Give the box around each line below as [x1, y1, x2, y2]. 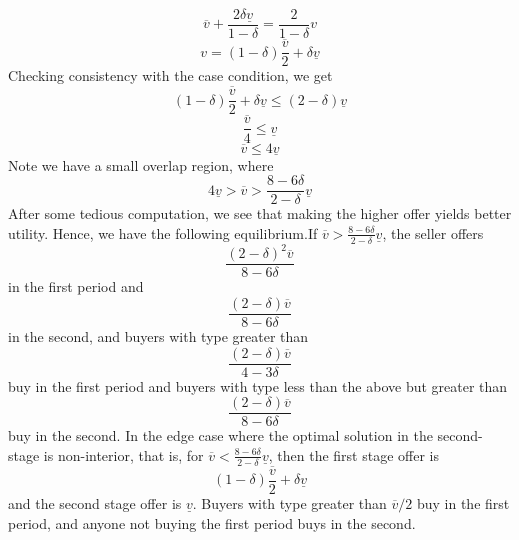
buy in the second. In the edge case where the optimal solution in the [8, 425, 433, 446]
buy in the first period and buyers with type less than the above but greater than [8, 375, 508, 396]
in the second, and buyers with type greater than [8, 326, 309, 347]
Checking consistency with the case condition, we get [8, 65, 333, 86]
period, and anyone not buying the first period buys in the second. [8, 512, 416, 533]
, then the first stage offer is [268, 444, 439, 465]
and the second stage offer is [8, 493, 182, 514]
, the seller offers [382, 222, 484, 243]
